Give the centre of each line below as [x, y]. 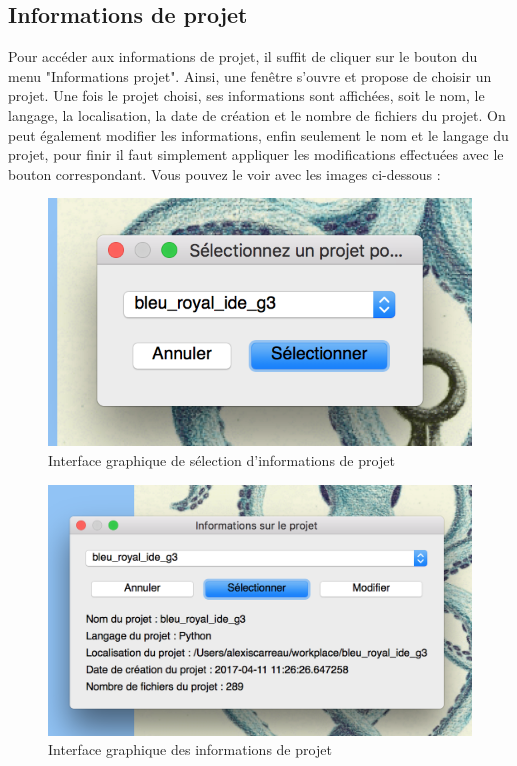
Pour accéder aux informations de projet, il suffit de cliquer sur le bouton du [243, 56]
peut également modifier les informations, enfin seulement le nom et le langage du [258, 134]
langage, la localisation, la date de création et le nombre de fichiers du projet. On [257, 114]
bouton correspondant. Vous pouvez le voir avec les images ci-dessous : [224, 173]
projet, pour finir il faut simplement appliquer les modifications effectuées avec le [256, 154]
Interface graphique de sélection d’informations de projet [221, 459]
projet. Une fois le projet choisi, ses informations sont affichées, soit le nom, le [246, 95]
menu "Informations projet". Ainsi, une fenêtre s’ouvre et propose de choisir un [250, 75]
